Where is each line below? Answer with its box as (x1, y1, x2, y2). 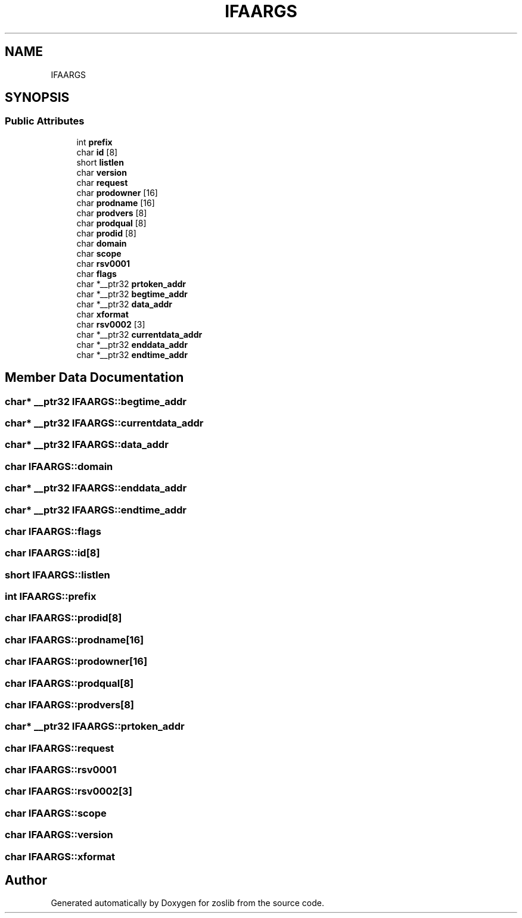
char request (76, 177, 128, 188)
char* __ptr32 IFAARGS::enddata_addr (5, 482, 187, 494)
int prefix (76, 136, 113, 147)
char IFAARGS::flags (5, 525, 101, 537)
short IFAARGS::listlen (5, 568, 110, 581)
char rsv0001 (76, 258, 130, 269)
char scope (76, 248, 122, 259)
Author (5, 872, 47, 888)
